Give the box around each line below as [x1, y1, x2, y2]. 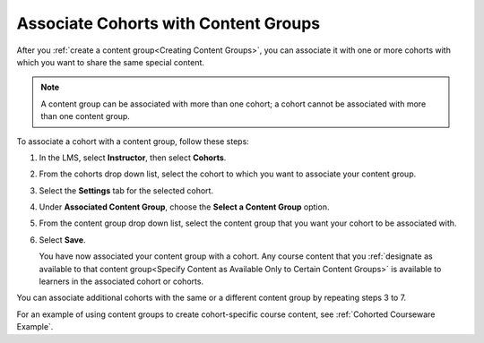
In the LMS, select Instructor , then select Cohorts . [39, 152, 227, 163]
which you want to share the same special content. [16, 56, 205, 67]
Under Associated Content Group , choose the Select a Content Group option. [39, 202, 330, 212]
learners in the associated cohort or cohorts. [39, 276, 204, 287]
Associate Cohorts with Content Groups [16, 13, 321, 33]
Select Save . [39, 234, 86, 245]
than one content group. [40, 111, 130, 122]
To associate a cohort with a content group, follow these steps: [16, 135, 250, 147]
